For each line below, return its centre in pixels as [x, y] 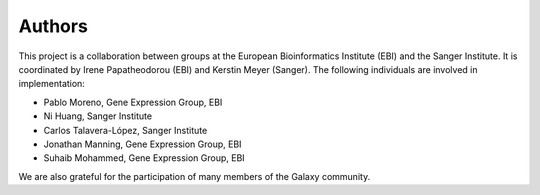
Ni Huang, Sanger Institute [98, 116]
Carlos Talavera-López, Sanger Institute [125, 130]
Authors [53, 26]
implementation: [51, 84]
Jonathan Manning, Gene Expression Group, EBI [142, 144]
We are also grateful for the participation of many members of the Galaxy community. [194, 176]
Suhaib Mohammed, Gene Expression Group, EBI [144, 158]
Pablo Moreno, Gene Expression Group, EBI [133, 102]
